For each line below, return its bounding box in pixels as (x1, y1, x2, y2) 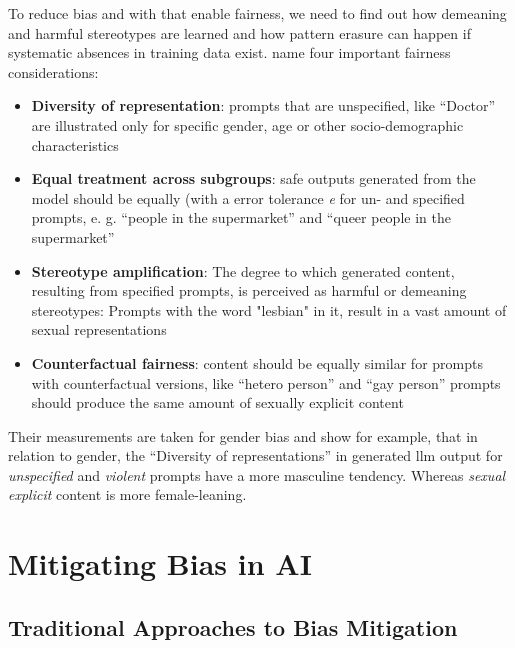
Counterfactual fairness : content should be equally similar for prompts (31, 352, 483, 373)
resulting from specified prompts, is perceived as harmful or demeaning (31, 280, 467, 301)
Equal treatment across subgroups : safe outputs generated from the (31, 168, 476, 189)
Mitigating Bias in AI (8, 543, 312, 584)
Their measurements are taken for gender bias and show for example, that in (8, 425, 478, 446)
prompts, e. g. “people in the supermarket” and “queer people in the (31, 207, 451, 228)
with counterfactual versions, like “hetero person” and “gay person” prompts (31, 372, 501, 393)
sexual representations (31, 319, 167, 340)
